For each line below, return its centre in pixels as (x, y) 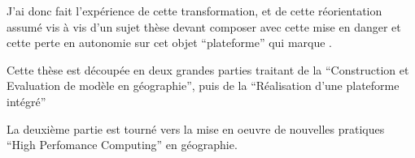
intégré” (26, 101)
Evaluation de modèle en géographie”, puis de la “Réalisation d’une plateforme (203, 85)
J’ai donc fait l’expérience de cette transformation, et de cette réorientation (194, 11)
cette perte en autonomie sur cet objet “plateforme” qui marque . (169, 43)
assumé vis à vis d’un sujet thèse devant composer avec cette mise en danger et (204, 26)
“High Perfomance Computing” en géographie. (122, 145)
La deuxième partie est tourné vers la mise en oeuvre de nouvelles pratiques (196, 128)
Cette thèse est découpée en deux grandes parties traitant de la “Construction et (208, 69)
